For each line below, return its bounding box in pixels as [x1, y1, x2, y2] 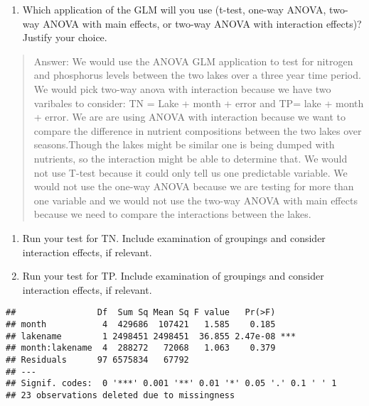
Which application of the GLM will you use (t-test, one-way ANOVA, [22, 2, 326, 16]
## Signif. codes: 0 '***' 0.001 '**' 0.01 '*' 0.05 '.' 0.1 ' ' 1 [6, 378, 337, 389]
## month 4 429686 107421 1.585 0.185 [6, 319, 276, 329]
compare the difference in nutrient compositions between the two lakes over [33, 123, 362, 138]
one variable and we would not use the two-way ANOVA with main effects [33, 192, 358, 207]
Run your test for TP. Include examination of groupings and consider [22, 268, 324, 283]
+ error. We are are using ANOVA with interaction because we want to [33, 109, 346, 124]
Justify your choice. [22, 30, 107, 45]
